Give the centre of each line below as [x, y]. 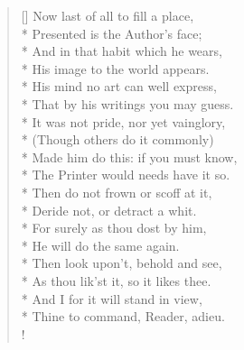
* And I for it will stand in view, [112, 298]
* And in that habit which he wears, [122, 51]
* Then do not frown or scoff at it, [117, 192]
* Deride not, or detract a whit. [109, 210]
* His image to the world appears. [115, 68]
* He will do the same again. [100, 245]
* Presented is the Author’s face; [112, 33]
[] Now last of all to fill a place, [108, 15]
